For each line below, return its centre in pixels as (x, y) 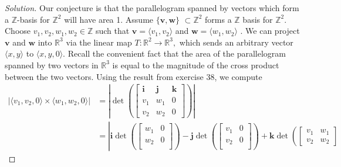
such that (112, 31)
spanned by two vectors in (52, 65)
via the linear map (99, 42)
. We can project (270, 31)
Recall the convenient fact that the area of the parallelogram (177, 53)
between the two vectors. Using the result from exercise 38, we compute (134, 76)
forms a (218, 19)
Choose (18, 31)
